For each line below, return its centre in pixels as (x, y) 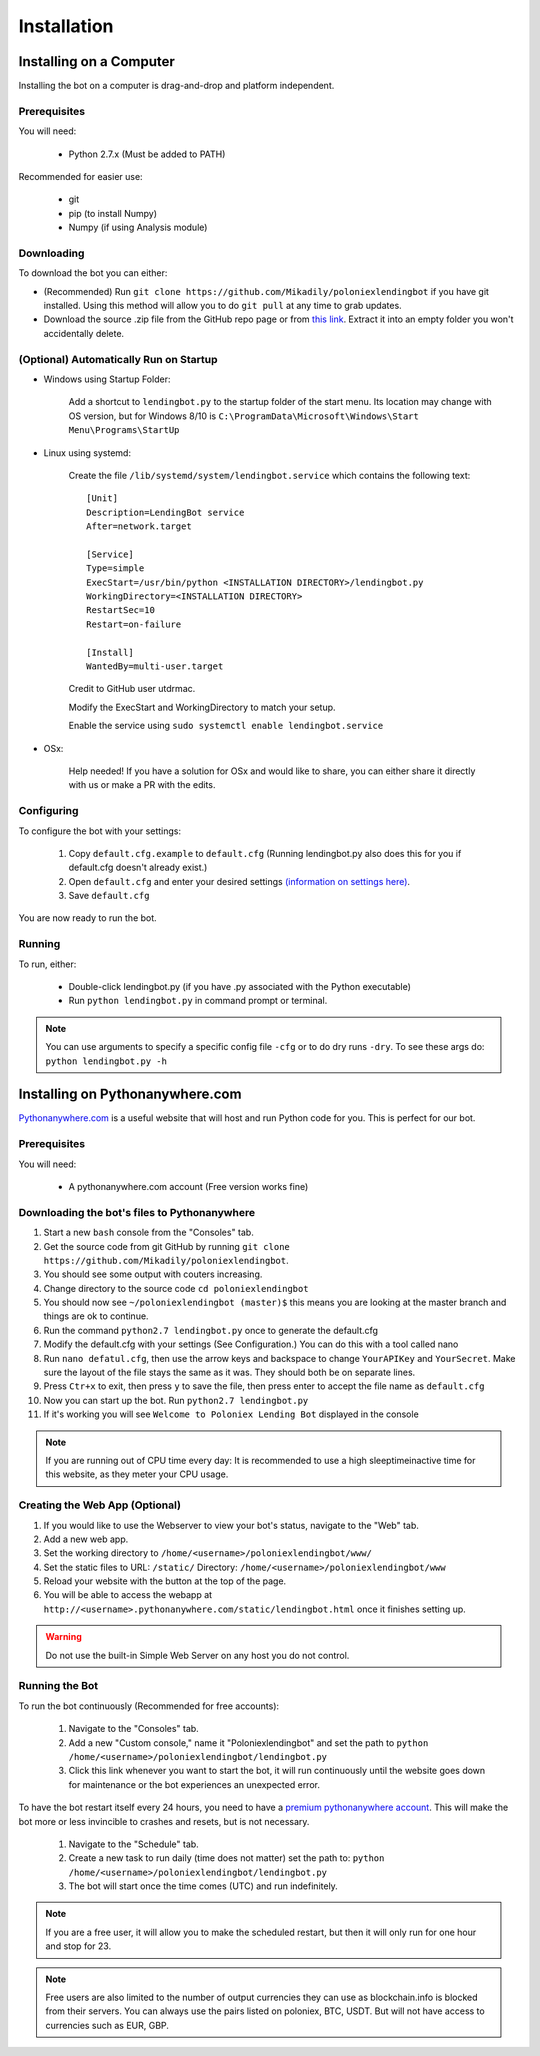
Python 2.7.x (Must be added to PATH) (147, 154)
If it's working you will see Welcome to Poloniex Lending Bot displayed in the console (231, 1414)
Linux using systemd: (87, 452)
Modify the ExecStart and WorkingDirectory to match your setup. (202, 707)
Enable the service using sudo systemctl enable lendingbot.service (226, 726)
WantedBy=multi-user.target (155, 666)
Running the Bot (58, 1686)
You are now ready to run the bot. (87, 918)
